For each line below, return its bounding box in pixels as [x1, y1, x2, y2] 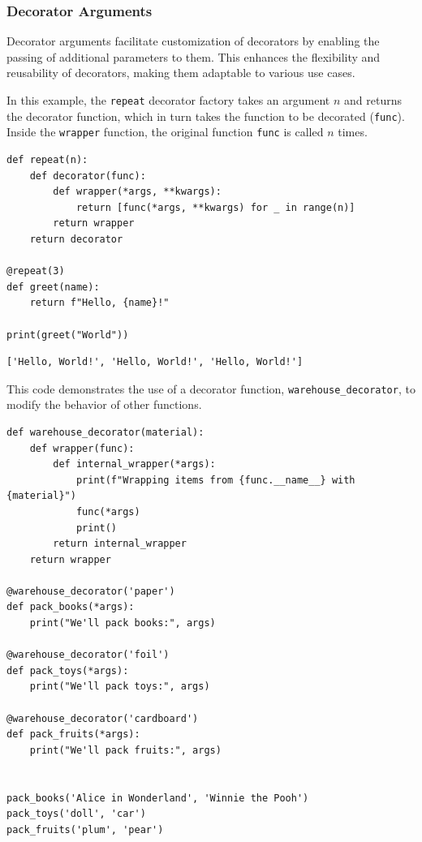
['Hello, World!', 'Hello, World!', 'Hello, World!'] [6, 356, 304, 368]
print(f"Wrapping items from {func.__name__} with [75, 474, 355, 486]
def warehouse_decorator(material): [6, 426, 205, 438]
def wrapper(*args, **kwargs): [53, 186, 222, 198]
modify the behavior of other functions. [6, 396, 202, 413]
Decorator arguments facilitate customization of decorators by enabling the [6, 32, 380, 49]
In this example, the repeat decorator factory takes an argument [6, 92, 330, 108]
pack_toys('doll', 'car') [6, 808, 146, 820]
